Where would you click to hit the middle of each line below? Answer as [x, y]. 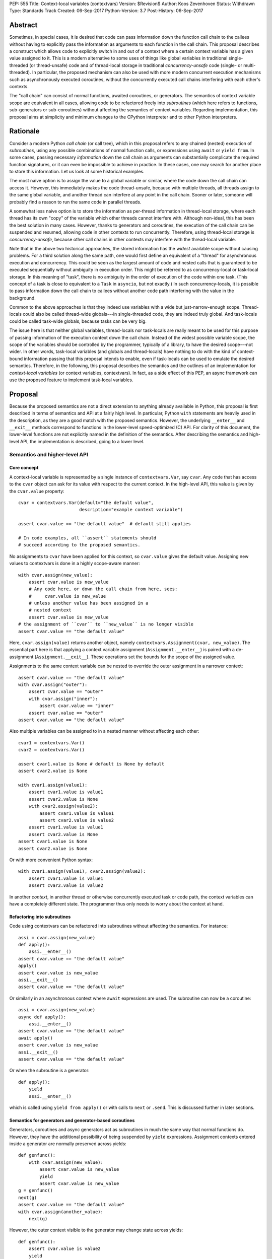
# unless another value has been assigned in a [88, 603]
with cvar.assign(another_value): [61, 1212]
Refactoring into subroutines [40, 917]
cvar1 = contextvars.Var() [52, 743]
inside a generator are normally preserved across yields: [68, 1144]
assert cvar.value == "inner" [77, 706]
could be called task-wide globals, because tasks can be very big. [78, 321]
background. [23, 298]
